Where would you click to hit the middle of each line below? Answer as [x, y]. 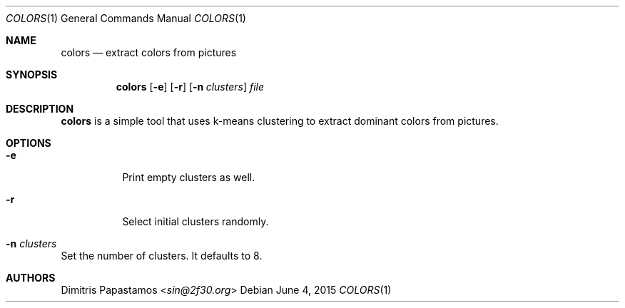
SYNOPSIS [32, 75]
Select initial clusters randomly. [195, 221]
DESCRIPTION [40, 109]
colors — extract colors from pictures [149, 52]
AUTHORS [31, 278]
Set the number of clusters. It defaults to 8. [162, 256]
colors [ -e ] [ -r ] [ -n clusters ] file [190, 87]
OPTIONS [29, 143]
